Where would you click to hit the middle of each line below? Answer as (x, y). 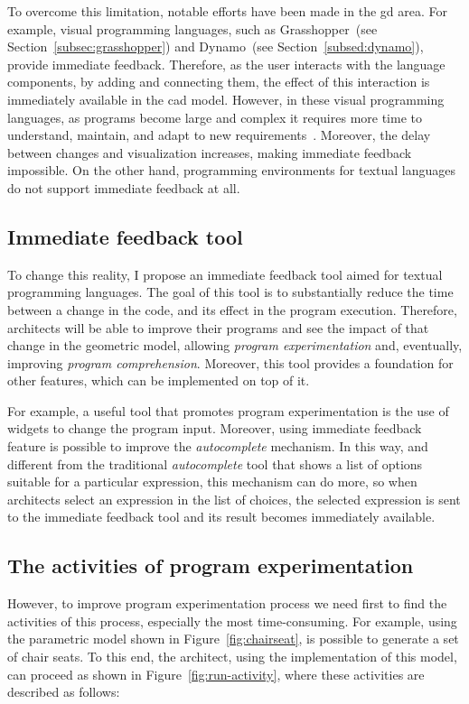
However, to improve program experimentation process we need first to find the (227, 603)
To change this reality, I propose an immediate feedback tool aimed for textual (225, 274)
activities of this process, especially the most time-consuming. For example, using (232, 621)
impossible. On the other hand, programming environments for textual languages (231, 170)
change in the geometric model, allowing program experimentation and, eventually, (235, 345)
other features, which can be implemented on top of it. (159, 380)
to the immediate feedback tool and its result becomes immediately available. (221, 517)
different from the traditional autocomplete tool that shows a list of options (215, 463)
